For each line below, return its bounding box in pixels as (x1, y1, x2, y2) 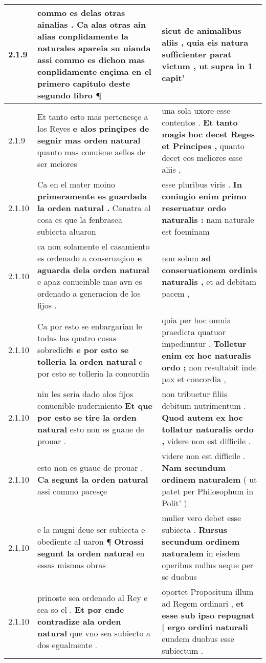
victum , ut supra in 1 (162, 59, 253, 72)
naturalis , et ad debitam (162, 276, 257, 287)
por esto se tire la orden (37, 411, 137, 423)
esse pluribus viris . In (162, 178, 242, 190)
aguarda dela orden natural (37, 264, 149, 276)
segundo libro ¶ (37, 89, 102, 101)
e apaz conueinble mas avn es (37, 276, 142, 287)
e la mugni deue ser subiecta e (37, 524, 145, 535)
